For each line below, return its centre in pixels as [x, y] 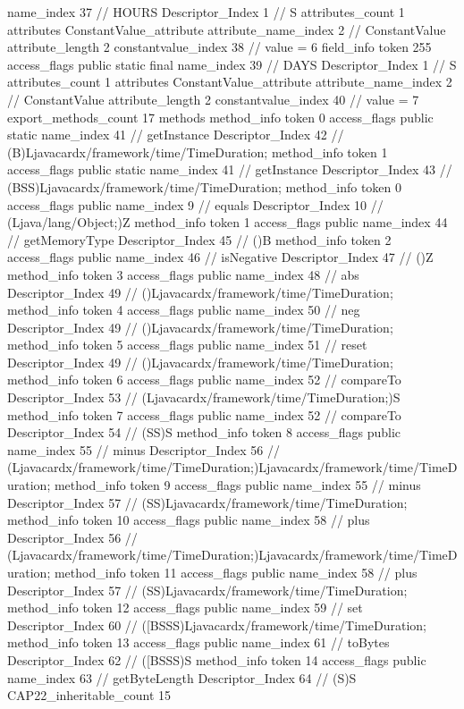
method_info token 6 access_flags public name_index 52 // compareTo [204, 380]
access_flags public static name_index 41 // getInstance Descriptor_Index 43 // [230, 169]
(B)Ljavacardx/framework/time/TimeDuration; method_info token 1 [198, 152]
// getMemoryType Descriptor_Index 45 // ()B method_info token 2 [199, 239]
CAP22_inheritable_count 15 [89, 695]
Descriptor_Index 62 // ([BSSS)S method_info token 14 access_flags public [217, 659]
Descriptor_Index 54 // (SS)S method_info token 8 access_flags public [204, 432]
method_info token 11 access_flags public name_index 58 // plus [236, 572]
